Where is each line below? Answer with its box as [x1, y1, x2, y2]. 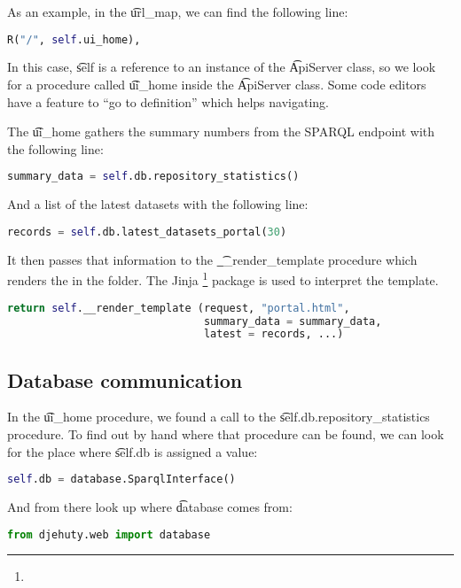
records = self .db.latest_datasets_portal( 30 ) [7, 225, 287, 238]
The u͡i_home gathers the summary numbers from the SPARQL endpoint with [7, 122, 435, 141]
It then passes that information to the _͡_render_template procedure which [7, 250, 418, 268]
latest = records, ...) [203, 328, 344, 341]
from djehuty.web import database [7, 528, 211, 541]
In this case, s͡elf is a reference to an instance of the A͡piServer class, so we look [7, 58, 436, 76]
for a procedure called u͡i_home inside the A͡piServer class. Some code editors [7, 75, 426, 94]
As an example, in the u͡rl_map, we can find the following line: [7, 3, 348, 20]
